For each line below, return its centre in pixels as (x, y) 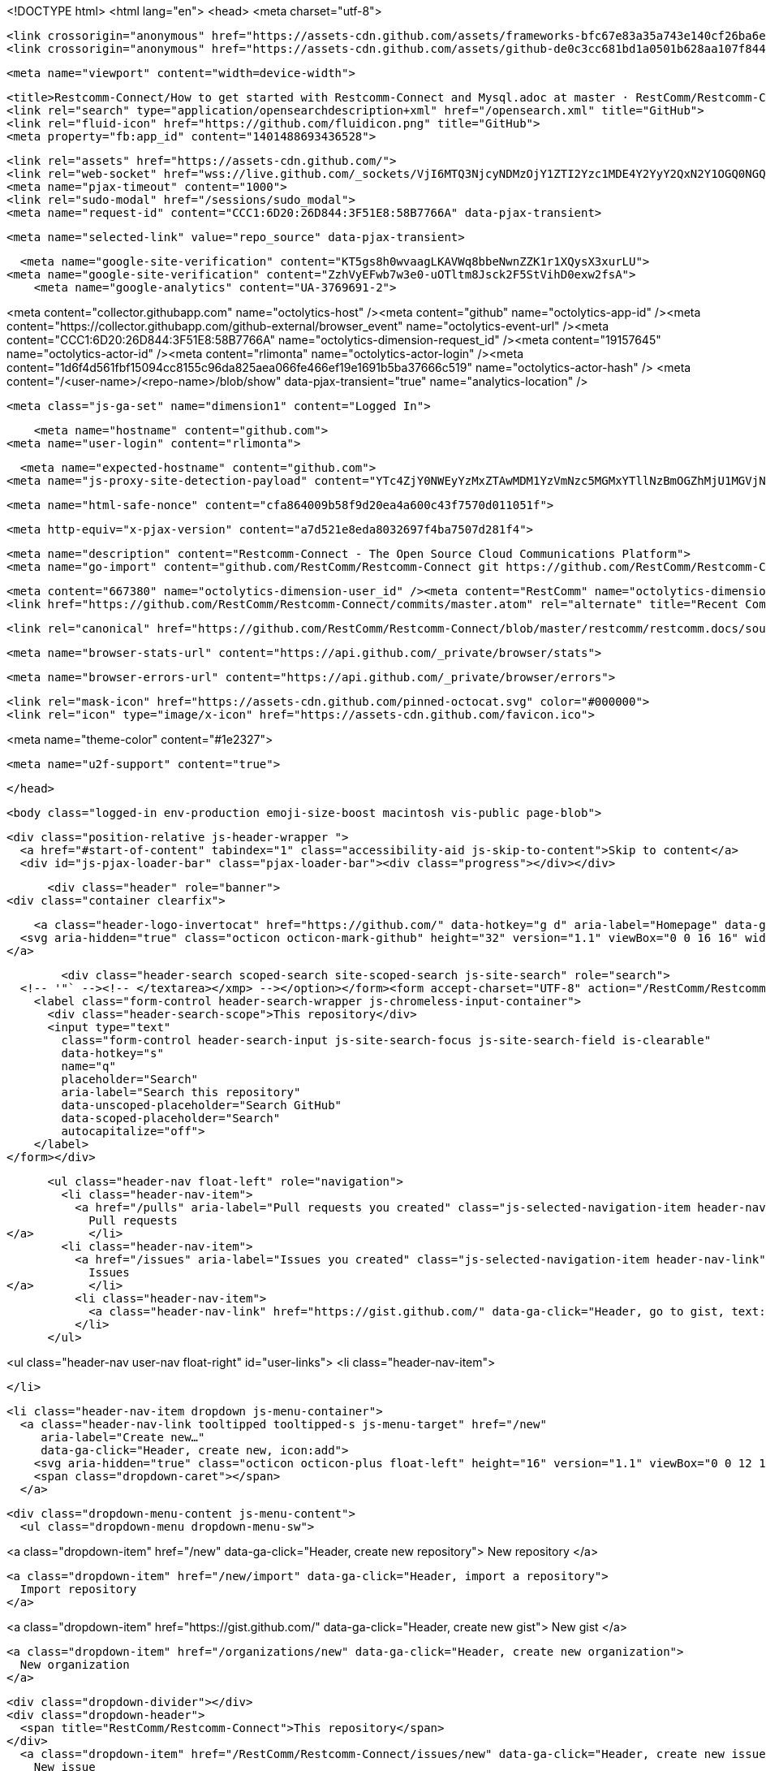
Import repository (78, 1589)
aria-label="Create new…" (123, 1437)
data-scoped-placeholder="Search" (171, 1118)
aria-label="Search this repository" (181, 1092)
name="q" (88, 1066)
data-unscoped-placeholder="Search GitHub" (202, 1105)
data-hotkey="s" (112, 1053)
